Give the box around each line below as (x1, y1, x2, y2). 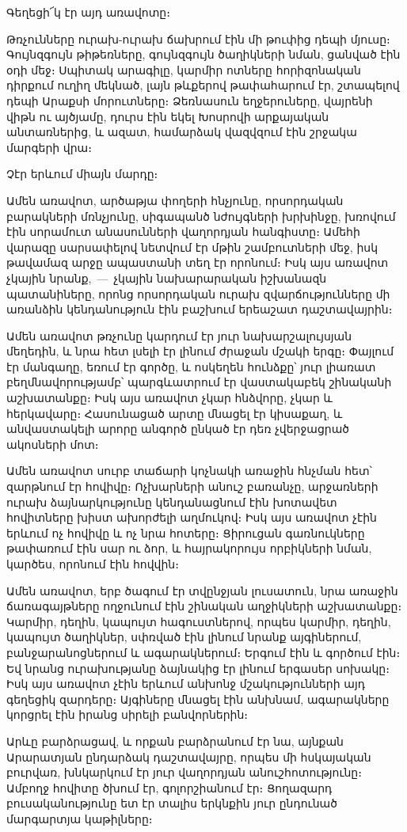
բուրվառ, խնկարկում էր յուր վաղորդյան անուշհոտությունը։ (6, 764, 362, 781)
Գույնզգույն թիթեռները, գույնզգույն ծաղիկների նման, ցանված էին (6, 46, 401, 63)
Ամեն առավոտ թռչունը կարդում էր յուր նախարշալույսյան (6, 327, 352, 344)
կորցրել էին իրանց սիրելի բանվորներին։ (6, 706, 249, 723)
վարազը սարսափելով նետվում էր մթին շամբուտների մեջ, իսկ (6, 238, 378, 255)
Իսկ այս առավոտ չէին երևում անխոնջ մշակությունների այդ (6, 675, 365, 692)
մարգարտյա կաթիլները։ (6, 810, 153, 826)
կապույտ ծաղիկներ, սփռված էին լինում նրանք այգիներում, (6, 629, 362, 645)
